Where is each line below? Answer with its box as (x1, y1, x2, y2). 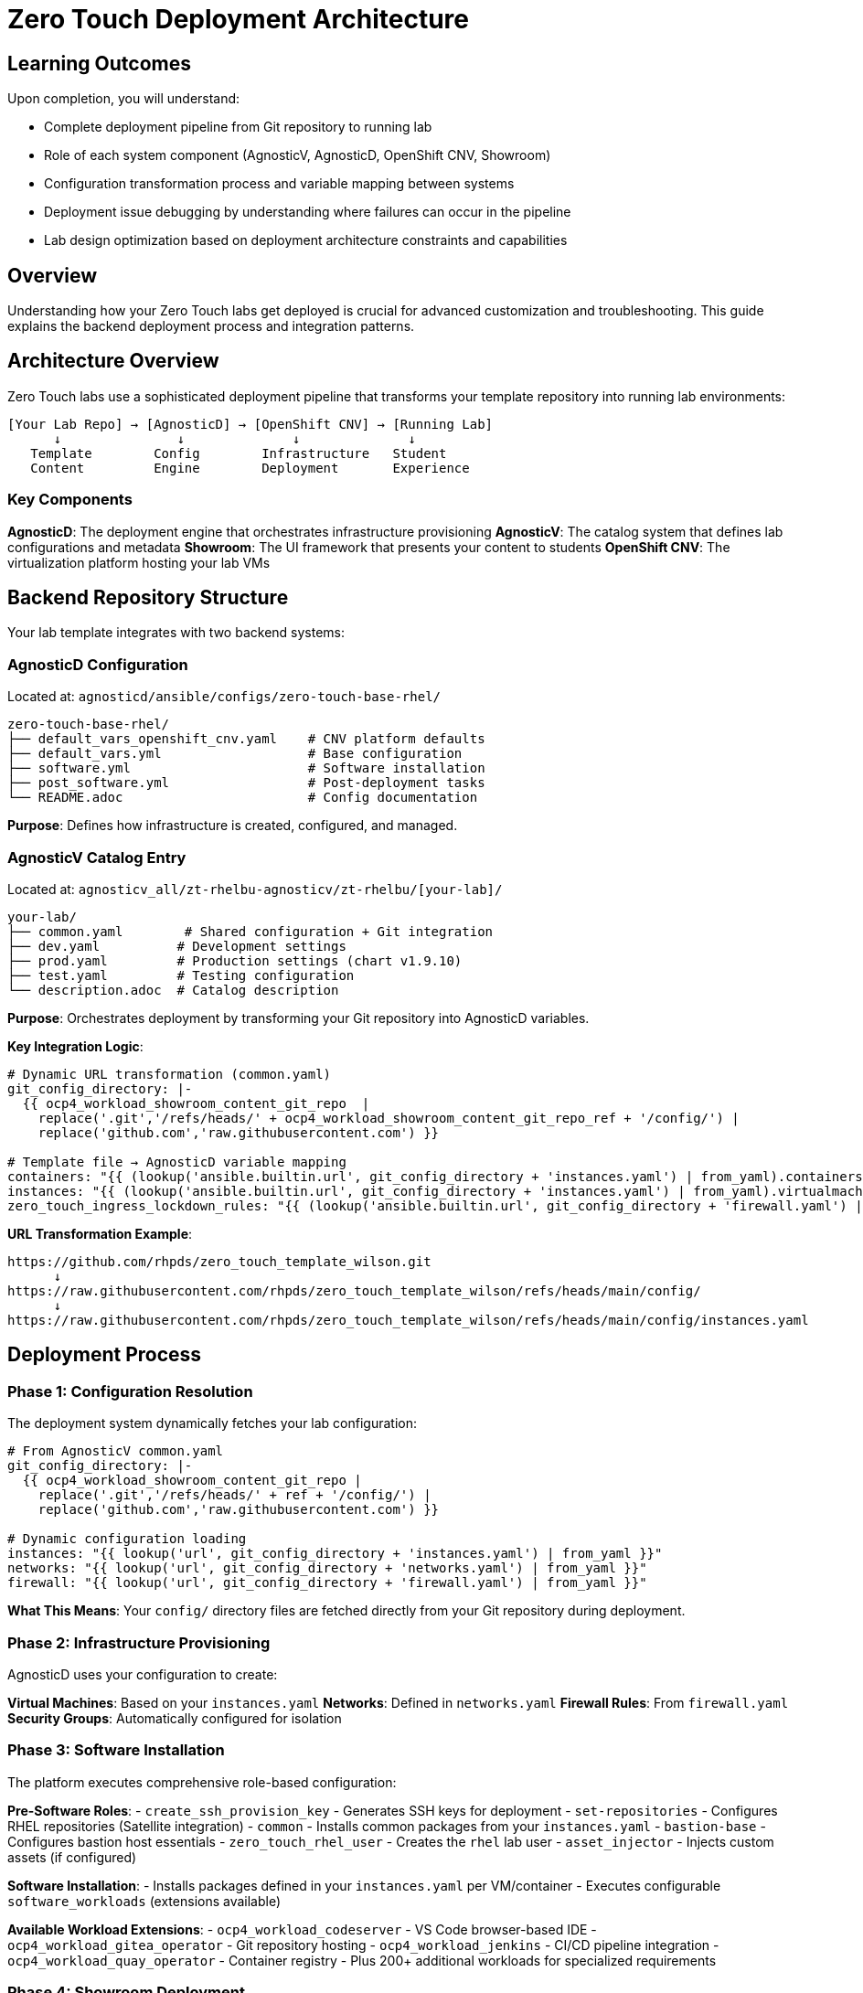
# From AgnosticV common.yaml (7, 1444, 224, 1459)
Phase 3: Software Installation (7, 1741, 225, 1760)
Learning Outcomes (7, 51, 191, 75)
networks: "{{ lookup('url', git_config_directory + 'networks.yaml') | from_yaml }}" (7, 1561, 647, 1576)
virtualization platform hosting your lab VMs (7, 554, 271, 570)
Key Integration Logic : (7, 1038, 144, 1054)
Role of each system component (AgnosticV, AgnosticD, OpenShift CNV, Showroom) (44, 147, 551, 164)
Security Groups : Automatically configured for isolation (7, 1710, 342, 1726)
